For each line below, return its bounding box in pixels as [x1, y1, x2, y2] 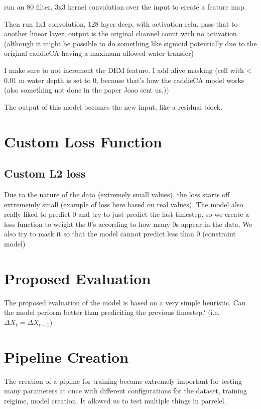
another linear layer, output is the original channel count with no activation [4, 28, 237, 39]
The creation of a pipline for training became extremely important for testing [4, 375, 242, 386]
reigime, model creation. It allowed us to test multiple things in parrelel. [4, 395, 226, 405]
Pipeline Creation [4, 346, 129, 367]
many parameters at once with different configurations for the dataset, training [4, 385, 247, 396]
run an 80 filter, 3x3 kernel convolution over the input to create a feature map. [4, 2, 246, 12]
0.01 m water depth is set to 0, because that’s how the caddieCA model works [4, 74, 244, 85]
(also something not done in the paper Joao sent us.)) [4, 85, 169, 95]
